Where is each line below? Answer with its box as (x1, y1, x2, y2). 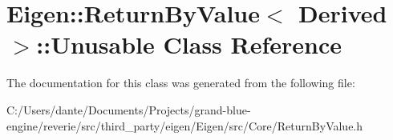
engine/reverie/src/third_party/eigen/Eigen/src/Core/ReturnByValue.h (6, 117, 363, 134)
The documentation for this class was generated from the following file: (6, 74, 355, 91)
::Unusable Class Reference (36, 28, 342, 61)
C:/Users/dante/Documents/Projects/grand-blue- (6, 101, 251, 118)
